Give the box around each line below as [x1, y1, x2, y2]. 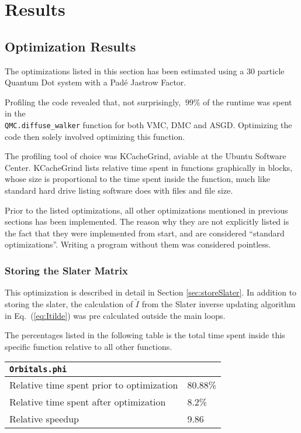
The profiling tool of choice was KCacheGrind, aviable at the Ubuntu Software [5, 150, 286, 162]
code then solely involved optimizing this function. [5, 130, 185, 142]
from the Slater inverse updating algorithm [141, 297, 296, 310]
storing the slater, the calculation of [5, 297, 133, 310]
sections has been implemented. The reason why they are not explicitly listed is [5, 215, 289, 228]
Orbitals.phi [9, 365, 67, 374]
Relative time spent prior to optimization [9, 378, 178, 392]
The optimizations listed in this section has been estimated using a [5, 64, 244, 77]
